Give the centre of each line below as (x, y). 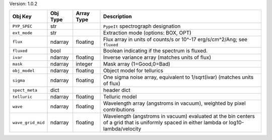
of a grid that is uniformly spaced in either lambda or (165, 122)
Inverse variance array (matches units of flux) (157, 57)
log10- (236, 122)
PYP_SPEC (22, 26)
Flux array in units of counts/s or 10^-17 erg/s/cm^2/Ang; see (176, 39)
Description (118, 17)
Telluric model (120, 97)
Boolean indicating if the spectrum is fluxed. (156, 51)
